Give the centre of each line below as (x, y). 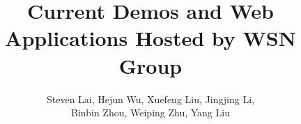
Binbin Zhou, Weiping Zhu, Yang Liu (150, 113)
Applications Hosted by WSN (150, 38)
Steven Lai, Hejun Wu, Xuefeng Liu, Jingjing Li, (150, 99)
